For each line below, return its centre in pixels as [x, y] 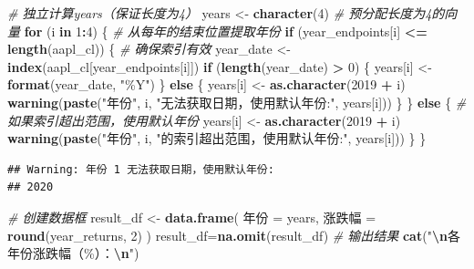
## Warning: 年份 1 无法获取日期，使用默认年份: [141, 169]
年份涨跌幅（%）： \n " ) [73, 253]
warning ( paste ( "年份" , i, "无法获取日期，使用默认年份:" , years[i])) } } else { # [237, 102]
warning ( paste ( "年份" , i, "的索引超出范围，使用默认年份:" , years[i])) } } [217, 138]
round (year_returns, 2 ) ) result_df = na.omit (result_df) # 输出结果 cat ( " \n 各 [234, 235]
